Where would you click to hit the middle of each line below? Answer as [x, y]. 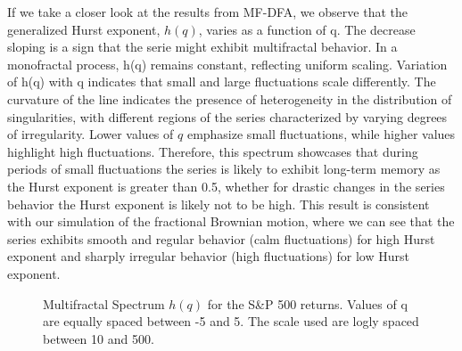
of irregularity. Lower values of [91, 134]
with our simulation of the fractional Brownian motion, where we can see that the [231, 221]
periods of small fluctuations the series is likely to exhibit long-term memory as [224, 169]
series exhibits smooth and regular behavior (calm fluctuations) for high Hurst [221, 238]
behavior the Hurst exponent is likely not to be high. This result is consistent [219, 204]
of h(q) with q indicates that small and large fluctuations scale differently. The [222, 82]
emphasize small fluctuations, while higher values [321, 134]
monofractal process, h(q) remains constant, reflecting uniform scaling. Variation [227, 64]
